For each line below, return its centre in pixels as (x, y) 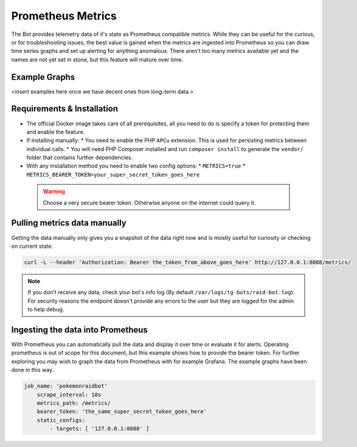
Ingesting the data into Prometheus (80, 330)
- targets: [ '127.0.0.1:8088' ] (99, 429)
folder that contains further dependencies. (80, 158)
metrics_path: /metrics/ (74, 403)
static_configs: (61, 420)
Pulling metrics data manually (69, 223)
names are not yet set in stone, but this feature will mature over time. (97, 59)
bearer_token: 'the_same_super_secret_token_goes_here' (122, 412)
